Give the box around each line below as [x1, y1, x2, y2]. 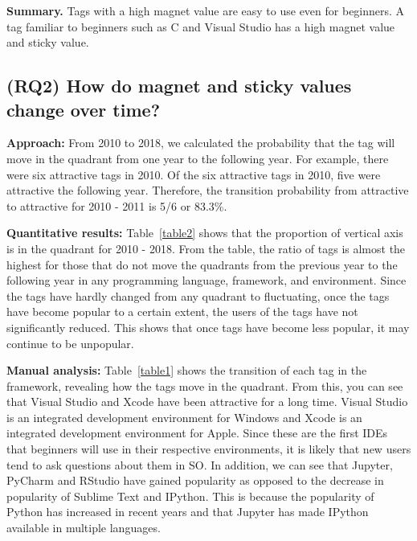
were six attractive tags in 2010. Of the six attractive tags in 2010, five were [6, 166, 381, 182]
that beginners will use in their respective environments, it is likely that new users [6, 441, 411, 457]
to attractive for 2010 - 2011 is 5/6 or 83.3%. [6, 197, 227, 214]
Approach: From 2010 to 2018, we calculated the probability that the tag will [6, 134, 395, 151]
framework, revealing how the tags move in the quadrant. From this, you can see [6, 377, 403, 394]
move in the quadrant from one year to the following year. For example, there [6, 150, 389, 166]
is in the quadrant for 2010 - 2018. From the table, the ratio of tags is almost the [6, 240, 406, 256]
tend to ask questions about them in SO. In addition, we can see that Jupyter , [6, 456, 393, 473]
